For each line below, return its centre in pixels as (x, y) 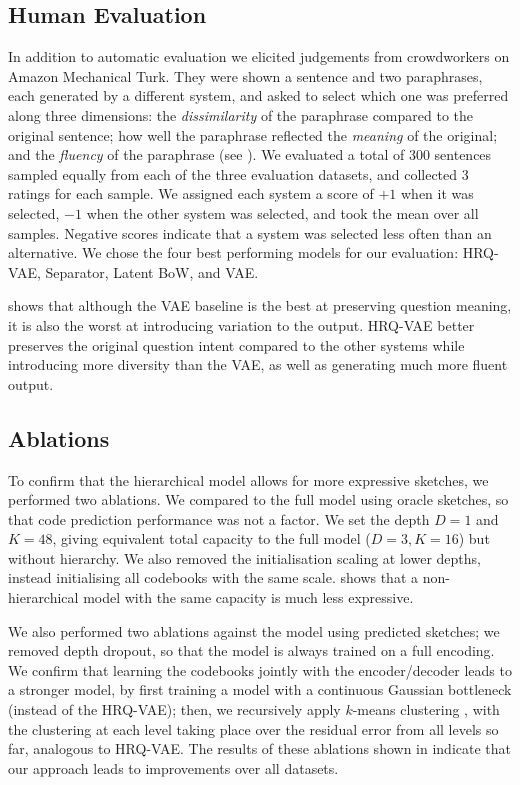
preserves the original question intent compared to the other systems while (236, 344)
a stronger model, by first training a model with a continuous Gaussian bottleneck (260, 689)
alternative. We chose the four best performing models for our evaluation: (233, 252)
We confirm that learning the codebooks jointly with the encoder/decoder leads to (260, 669)
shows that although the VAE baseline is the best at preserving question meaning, (260, 305)
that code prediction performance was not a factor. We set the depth (219, 518)
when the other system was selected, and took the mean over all (282, 212)
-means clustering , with (426, 709)
